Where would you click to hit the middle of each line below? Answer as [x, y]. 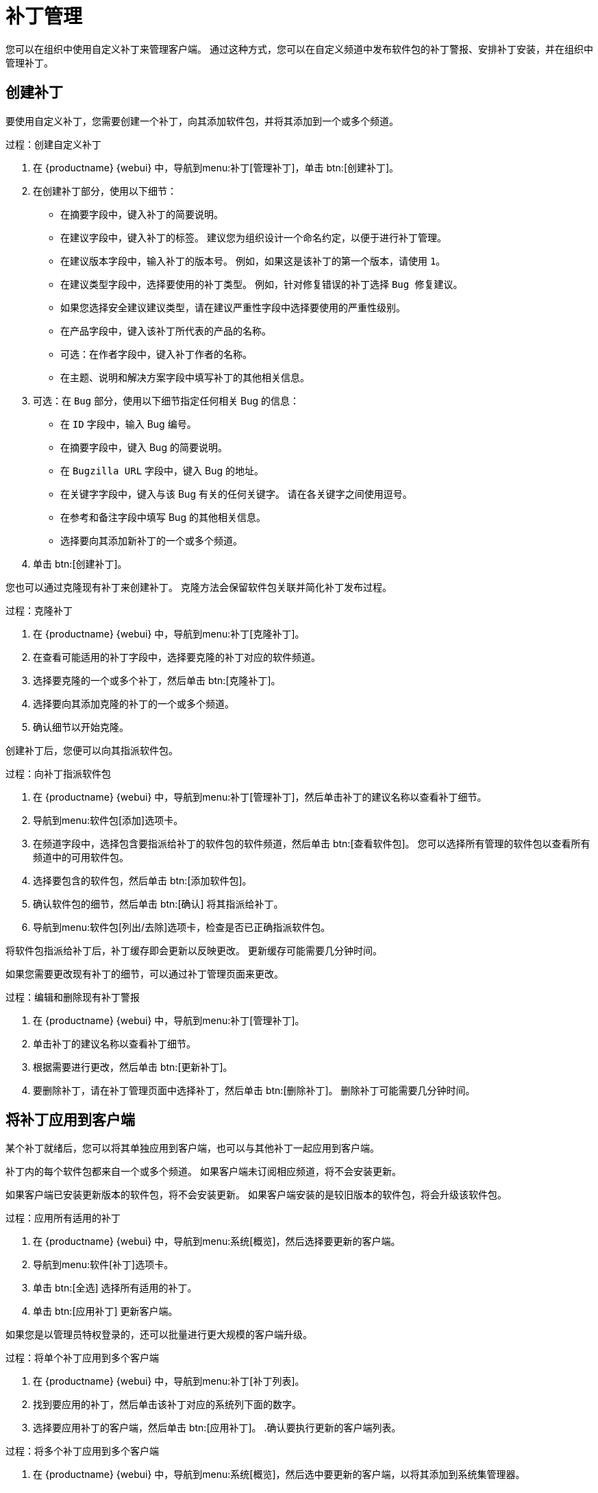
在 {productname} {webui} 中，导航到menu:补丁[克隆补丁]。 [169, 633]
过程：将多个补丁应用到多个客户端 [82, 1451]
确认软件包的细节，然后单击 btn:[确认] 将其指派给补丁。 [158, 903]
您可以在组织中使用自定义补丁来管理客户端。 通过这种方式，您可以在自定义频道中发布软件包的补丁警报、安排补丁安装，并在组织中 [299, 49]
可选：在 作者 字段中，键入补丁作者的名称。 [156, 354]
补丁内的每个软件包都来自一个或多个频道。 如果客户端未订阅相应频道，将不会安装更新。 [203, 1172]
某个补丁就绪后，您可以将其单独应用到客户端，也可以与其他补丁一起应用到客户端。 [192, 1148]
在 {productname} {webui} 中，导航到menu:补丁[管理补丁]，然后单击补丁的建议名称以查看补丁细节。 [260, 797]
